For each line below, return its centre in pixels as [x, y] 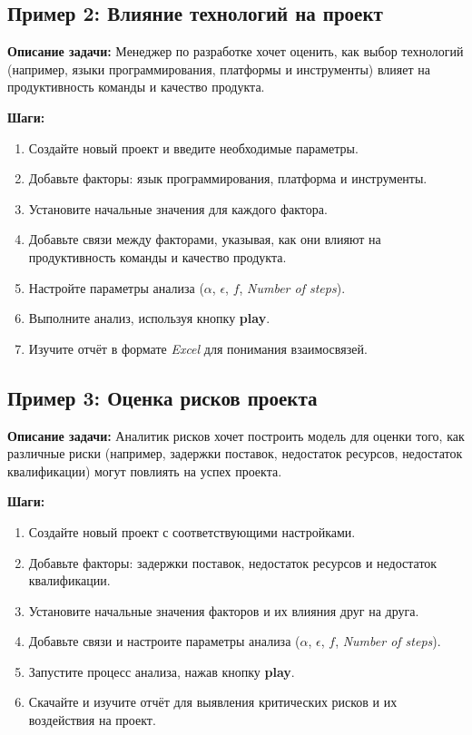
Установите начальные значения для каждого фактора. [178, 208]
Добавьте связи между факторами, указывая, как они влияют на [205, 239]
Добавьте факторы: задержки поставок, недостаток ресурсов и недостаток [233, 562]
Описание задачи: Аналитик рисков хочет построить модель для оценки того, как [236, 435]
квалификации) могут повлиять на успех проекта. [145, 470]
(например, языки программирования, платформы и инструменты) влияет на [219, 69]
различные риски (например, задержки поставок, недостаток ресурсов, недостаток [235, 453]
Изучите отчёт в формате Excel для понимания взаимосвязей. [198, 348]
